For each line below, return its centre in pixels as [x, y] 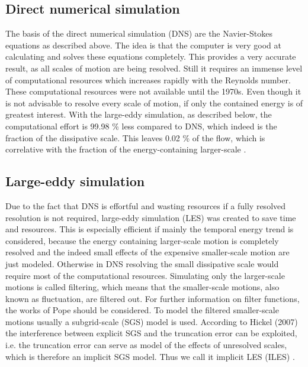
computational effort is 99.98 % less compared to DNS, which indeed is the [141, 126]
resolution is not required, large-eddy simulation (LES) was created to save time [151, 217]
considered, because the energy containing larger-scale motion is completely [142, 240]
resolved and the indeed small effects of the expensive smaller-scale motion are [147, 252]
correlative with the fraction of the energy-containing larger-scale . [126, 149]
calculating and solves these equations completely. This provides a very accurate [151, 56]
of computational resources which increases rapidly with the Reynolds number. [148, 79]
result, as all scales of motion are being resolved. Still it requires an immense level [154, 68]
